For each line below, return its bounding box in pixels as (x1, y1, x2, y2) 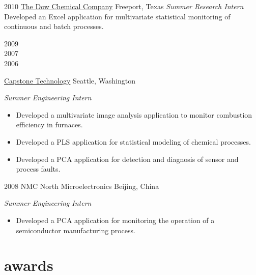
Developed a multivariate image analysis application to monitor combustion (16, 109, 252, 120)
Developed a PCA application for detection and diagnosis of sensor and (16, 153, 239, 164)
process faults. (16, 163, 61, 174)
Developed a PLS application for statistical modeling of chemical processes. (16, 136, 251, 147)
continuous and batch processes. (4, 21, 104, 32)
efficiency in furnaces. (16, 119, 83, 130)
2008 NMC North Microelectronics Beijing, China (4, 180, 159, 191)
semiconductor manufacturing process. (16, 225, 135, 235)
